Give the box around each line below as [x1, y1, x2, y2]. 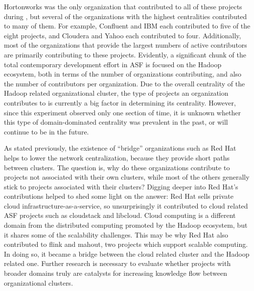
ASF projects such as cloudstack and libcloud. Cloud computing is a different [4, 210, 236, 220]
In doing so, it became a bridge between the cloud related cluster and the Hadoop [4, 248, 250, 259]
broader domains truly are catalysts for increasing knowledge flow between [4, 268, 227, 278]
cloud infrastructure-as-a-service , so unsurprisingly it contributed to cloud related [4, 200, 248, 211]
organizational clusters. [4, 277, 73, 288]
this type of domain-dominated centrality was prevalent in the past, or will [4, 117, 228, 127]
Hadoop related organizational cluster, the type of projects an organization [4, 88, 229, 98]
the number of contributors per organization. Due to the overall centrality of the [4, 78, 245, 88]
